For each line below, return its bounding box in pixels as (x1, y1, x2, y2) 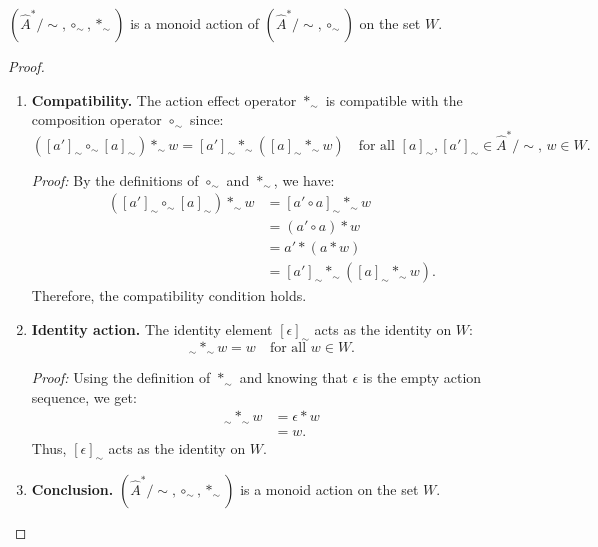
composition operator (31, 109, 162, 130)
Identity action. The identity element (31, 318, 273, 339)
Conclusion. (31, 478, 114, 499)
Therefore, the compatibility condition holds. (31, 285, 307, 306)
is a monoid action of (130, 13, 259, 33)
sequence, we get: (31, 386, 137, 407)
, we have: (273, 169, 335, 190)
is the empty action (362, 367, 482, 388)
